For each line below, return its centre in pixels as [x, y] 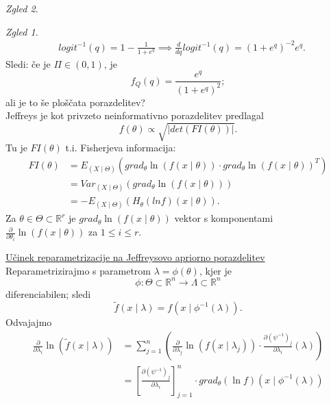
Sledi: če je [28, 63]
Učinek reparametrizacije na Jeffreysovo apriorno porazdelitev [135, 256]
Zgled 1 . [22, 31]
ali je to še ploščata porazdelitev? [75, 102]
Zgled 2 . [22, 8]
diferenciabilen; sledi [48, 293]
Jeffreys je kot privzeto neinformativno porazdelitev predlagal [135, 115]
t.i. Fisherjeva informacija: [121, 148]
